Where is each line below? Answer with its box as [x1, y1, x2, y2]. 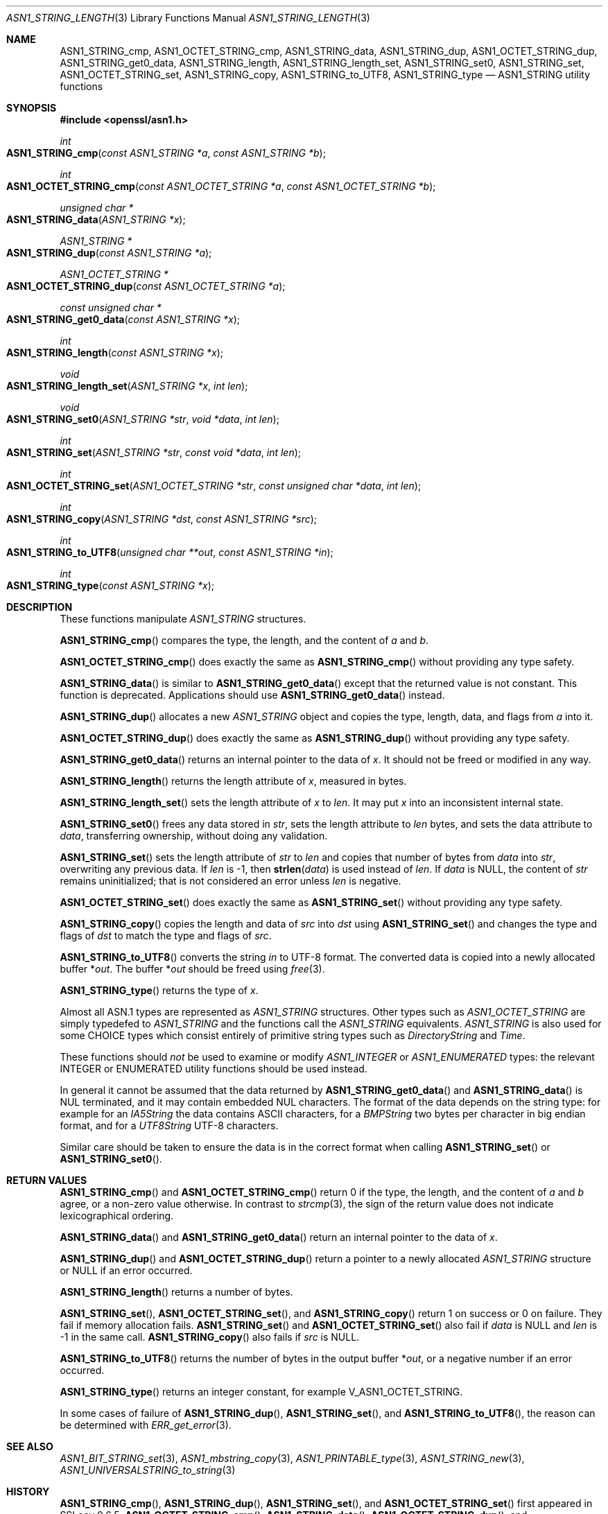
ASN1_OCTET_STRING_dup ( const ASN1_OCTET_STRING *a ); [6, 280, 286, 292]
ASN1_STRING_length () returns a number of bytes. [60, 1286, 293, 1298]
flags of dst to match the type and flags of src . [60, 930, 272, 941]
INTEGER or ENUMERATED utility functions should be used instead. [60, 1063, 367, 1074]
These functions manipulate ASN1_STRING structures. [60, 613, 306, 625]
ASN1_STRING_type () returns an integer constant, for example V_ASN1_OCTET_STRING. [60, 1386, 463, 1398]
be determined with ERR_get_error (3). [60, 1419, 232, 1431]
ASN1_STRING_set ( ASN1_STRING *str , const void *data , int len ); [6, 446, 302, 458]
